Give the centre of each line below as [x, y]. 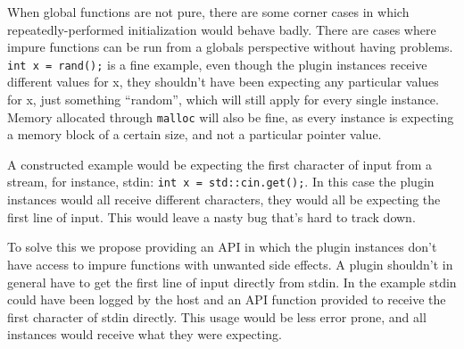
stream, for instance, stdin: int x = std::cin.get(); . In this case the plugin [221, 182]
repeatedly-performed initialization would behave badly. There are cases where [222, 29]
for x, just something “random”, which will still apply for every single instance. [223, 100]
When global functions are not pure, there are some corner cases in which [208, 12]
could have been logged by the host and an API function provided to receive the [227, 299]
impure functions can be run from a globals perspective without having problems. [230, 47]
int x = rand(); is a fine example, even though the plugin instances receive [217, 64]
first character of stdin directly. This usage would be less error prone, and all [217, 316]
